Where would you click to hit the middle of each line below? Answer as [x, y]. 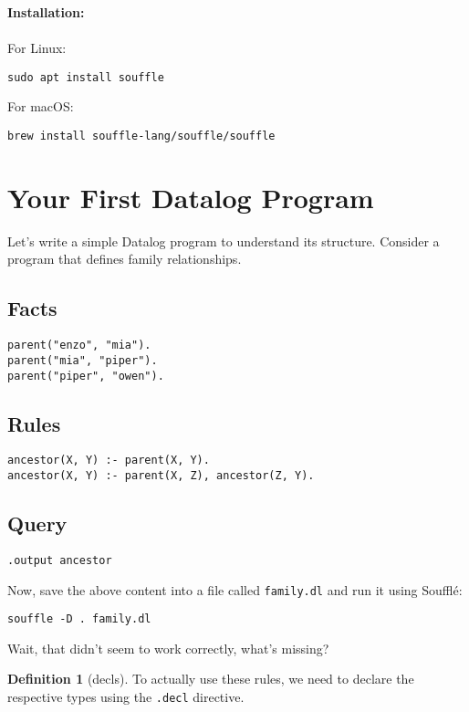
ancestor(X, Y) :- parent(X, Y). [109, 461]
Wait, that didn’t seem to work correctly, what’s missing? [168, 648]
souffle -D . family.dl [79, 619]
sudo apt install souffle [86, 77]
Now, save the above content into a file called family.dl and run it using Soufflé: [235, 589]
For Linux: [37, 48]
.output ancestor [60, 560]
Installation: [46, 12]
